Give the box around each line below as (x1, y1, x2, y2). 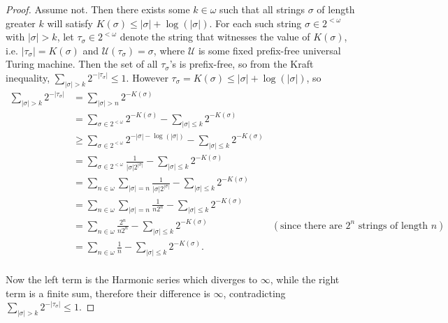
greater (6, 15, 36, 30)
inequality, (6, 70, 50, 84)
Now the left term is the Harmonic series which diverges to (6, 272, 258, 287)
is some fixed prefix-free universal (198, 43, 341, 57)
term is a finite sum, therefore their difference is (6, 285, 210, 300)
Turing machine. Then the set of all (6, 57, 158, 71)
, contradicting (223, 285, 286, 300)
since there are (280, 220, 342, 231)
